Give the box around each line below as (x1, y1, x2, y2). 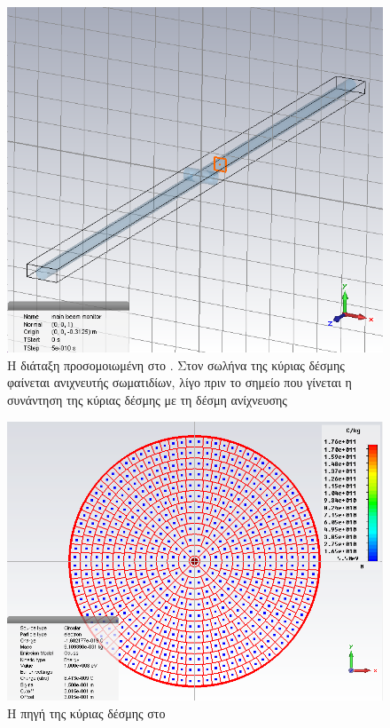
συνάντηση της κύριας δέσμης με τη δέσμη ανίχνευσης (7, 390, 287, 408)
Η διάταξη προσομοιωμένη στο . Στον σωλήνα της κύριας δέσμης (7, 355, 345, 374)
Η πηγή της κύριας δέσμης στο (7, 703, 166, 722)
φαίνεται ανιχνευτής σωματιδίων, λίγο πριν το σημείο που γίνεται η (7, 373, 352, 392)
